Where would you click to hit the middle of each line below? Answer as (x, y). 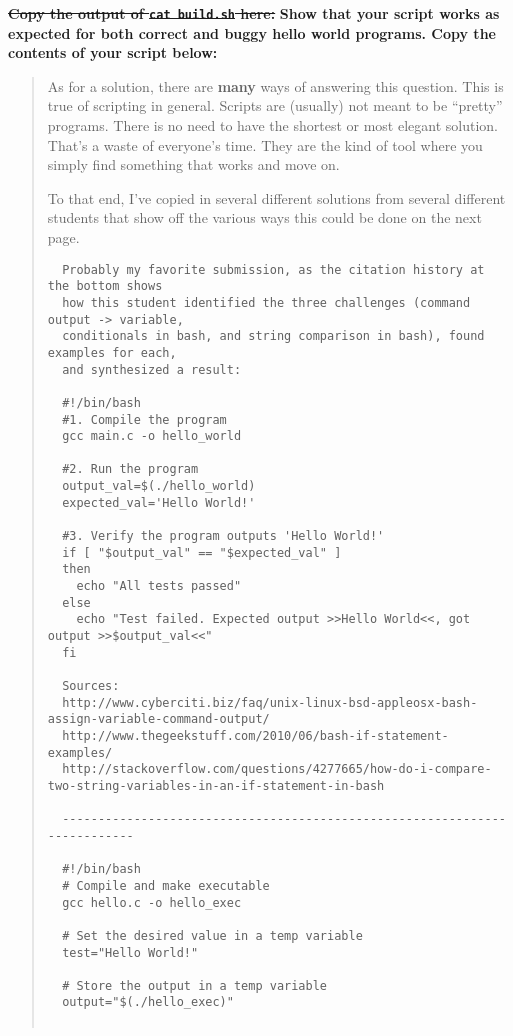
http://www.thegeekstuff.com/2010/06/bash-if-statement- (255, 735)
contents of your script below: (113, 52)
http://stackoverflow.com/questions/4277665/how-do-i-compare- (277, 769)
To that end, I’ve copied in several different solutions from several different (276, 197)
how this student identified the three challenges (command (266, 302)
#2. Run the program (130, 469)
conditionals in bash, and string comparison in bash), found (273, 336)
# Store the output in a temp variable (194, 985)
